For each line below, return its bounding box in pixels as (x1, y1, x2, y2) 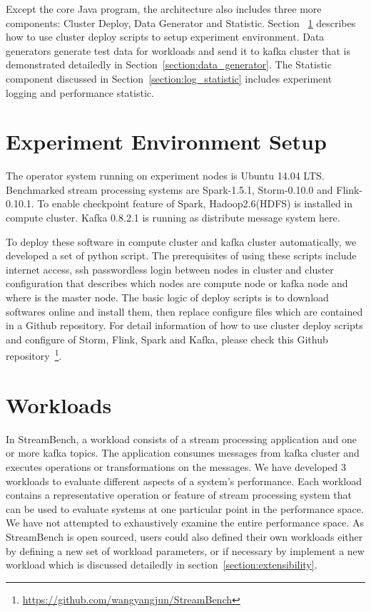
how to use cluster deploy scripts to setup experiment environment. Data (6, 29, 325, 44)
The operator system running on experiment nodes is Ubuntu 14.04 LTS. (6, 168, 325, 183)
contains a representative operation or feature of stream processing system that (6, 487, 352, 502)
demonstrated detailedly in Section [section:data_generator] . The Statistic (6, 57, 332, 72)
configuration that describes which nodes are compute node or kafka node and (6, 276, 348, 291)
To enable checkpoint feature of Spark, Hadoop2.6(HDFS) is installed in (37, 196, 353, 211)
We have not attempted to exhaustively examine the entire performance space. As (6, 515, 364, 530)
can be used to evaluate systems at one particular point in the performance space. (6, 501, 364, 516)
